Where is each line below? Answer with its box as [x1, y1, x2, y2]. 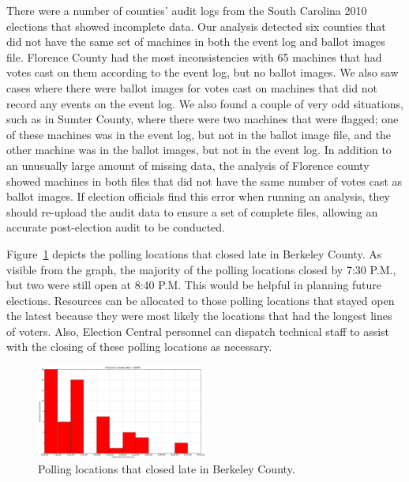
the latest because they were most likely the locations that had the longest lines [6, 307, 392, 324]
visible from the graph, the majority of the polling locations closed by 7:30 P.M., [6, 261, 396, 277]
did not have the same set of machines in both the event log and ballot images [6, 33, 385, 50]
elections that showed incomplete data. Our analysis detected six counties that [6, 17, 386, 34]
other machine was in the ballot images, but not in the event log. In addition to [6, 141, 392, 158]
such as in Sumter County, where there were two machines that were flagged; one [6, 111, 399, 127]
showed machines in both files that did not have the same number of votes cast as [6, 172, 403, 189]
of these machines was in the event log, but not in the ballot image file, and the [6, 126, 392, 142]
